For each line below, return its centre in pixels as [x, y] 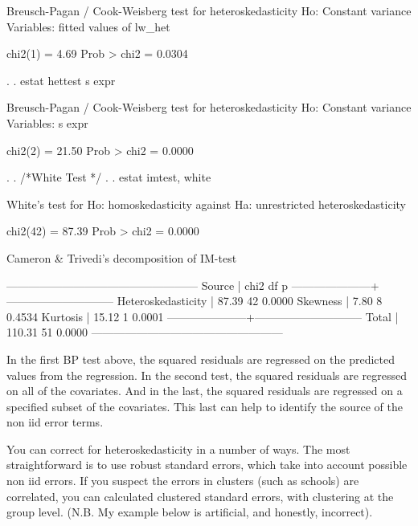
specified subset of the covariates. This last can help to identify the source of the [205, 406]
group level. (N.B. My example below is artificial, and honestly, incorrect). [190, 512]
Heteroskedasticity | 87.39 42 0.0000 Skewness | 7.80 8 [250, 301]
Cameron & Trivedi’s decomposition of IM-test [122, 257]
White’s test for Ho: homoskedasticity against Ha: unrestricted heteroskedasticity [206, 204]
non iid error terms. [55, 422]
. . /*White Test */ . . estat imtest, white [109, 177]
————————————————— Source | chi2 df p [148, 285]
